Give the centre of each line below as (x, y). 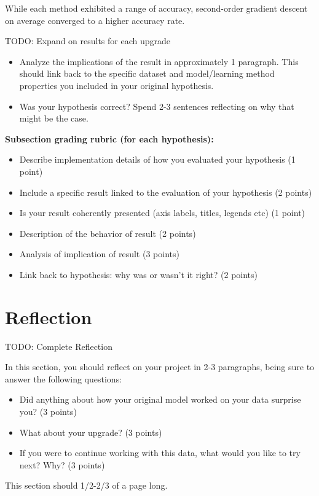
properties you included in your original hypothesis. (116, 85)
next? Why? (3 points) (62, 464)
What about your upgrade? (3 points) (91, 432)
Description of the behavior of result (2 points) (108, 233)
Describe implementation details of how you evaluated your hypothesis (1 (157, 159)
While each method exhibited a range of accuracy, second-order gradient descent (156, 8)
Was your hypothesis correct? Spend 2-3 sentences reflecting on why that (157, 106)
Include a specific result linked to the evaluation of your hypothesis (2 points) (166, 192)
